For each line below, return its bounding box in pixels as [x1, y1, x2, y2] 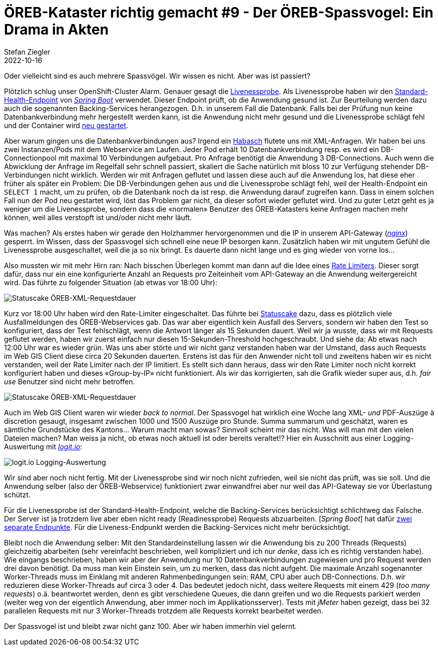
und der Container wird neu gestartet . [4, 121, 128, 130]
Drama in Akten [4, 21, 109, 38]
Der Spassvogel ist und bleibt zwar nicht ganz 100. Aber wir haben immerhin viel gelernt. [4, 621, 297, 630]
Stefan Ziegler [4, 47, 51, 56]
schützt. [4, 490, 31, 499]
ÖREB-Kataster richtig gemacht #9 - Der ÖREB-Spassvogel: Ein [4, 4, 433, 21]
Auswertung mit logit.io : [4, 442, 83, 451]
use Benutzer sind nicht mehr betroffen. [4, 377, 135, 386]
